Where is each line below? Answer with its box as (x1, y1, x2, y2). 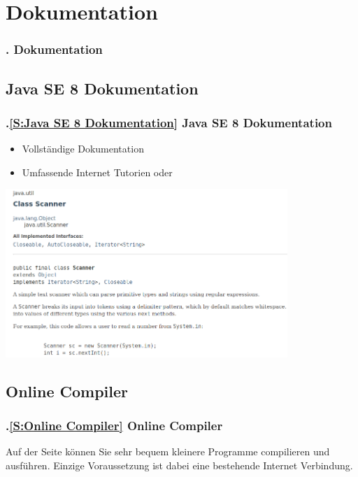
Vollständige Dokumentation (22, 141, 144, 156)
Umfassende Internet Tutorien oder (22, 164, 173, 179)
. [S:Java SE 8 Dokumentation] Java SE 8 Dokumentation (6, 113, 332, 131)
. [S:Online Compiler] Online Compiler (6, 416, 223, 434)
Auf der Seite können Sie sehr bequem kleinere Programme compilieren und (6, 444, 330, 459)
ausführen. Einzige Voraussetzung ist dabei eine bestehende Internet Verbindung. (6, 457, 353, 472)
